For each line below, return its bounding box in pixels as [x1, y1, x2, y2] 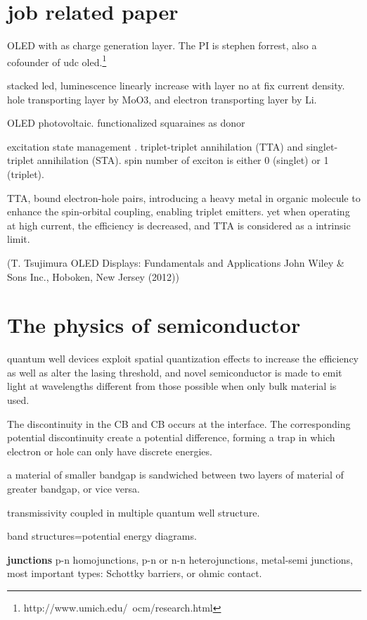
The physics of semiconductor [7, 310, 301, 339]
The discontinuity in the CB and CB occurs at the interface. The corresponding [7, 416, 351, 431]
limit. [7, 232, 30, 246]
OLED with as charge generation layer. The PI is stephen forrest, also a [7, 38, 317, 53]
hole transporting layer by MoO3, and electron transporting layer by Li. [7, 91, 317, 106]
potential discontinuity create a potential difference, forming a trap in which [7, 430, 335, 445]
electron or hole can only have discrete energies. [7, 443, 212, 458]
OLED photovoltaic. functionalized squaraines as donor [7, 115, 245, 130]
